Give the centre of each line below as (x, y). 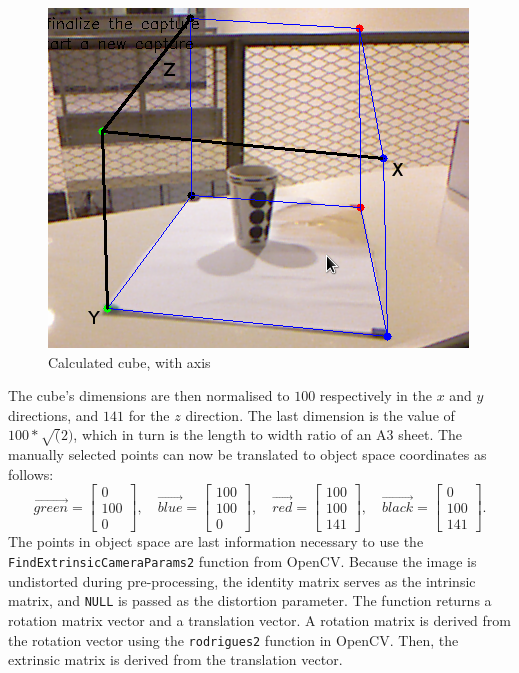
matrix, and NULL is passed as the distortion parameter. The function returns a (250, 600)
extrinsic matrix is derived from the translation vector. (175, 659)
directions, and (53, 414)
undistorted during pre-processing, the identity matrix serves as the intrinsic (242, 580)
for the (149, 414)
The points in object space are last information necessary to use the (216, 541)
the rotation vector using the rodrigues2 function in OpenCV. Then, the (233, 639)
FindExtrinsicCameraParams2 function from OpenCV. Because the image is (242, 561)
